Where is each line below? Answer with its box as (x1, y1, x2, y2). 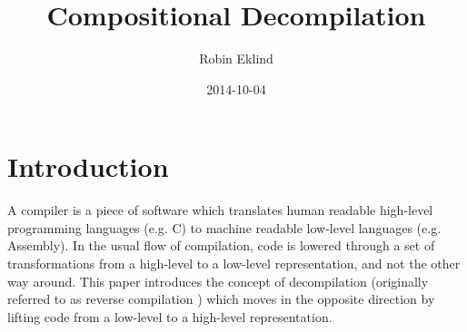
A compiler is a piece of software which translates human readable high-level (7, 200, 433, 220)
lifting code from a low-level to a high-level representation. (7, 307, 333, 326)
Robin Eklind (199, 49, 273, 68)
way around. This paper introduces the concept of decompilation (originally (7, 271, 429, 290)
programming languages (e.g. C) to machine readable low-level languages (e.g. (7, 218, 442, 237)
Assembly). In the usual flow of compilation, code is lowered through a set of (7, 236, 435, 255)
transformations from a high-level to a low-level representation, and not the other (7, 254, 461, 273)
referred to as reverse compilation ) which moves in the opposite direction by (7, 289, 435, 308)
